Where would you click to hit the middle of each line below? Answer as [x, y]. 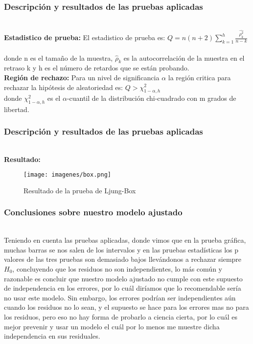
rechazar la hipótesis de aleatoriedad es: [63, 87]
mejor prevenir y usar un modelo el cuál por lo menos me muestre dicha [112, 326]
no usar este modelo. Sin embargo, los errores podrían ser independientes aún [120, 297]
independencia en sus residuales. [52, 336]
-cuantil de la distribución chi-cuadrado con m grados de [151, 98]
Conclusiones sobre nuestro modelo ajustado [93, 212]
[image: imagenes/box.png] [67, 175]
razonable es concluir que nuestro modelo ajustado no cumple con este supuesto [123, 278]
